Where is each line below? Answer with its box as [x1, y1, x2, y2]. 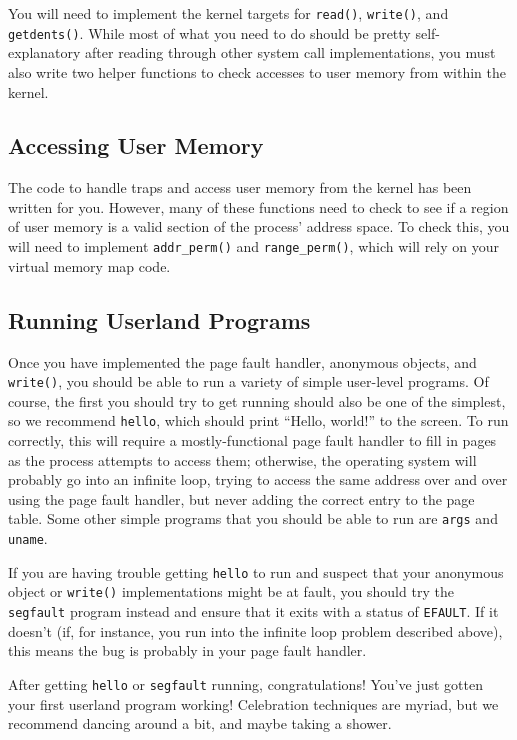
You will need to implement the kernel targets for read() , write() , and [8, 3, 449, 23]
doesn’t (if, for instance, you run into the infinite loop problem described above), [8, 620, 503, 641]
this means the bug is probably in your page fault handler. [8, 640, 367, 661]
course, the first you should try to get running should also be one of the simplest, [8, 390, 506, 411]
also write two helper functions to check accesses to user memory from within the [8, 61, 506, 82]
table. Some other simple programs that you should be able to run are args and [8, 508, 498, 529]
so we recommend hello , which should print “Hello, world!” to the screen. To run [8, 410, 509, 431]
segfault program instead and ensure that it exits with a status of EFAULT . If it [8, 601, 499, 622]
